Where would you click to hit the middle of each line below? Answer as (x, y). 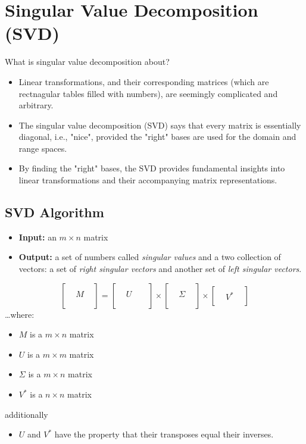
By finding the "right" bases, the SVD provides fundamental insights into (152, 168)
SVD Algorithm (54, 212)
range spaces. (43, 148)
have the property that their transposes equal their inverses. (164, 434)
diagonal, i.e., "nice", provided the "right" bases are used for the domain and (157, 137)
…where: (20, 314)
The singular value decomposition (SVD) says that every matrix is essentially (160, 125)
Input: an (38, 237)
